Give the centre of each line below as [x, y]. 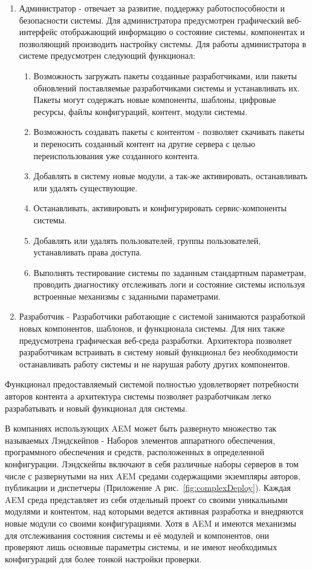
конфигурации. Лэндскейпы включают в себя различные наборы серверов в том [152, 464]
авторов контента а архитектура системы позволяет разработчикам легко [138, 396]
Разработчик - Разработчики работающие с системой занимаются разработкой [162, 316]
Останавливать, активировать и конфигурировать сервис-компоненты [160, 208]
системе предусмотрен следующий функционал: [107, 55]
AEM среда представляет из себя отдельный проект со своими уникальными [146, 499]
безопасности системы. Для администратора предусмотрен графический [151, 20]
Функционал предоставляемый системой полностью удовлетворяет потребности [152, 384]
